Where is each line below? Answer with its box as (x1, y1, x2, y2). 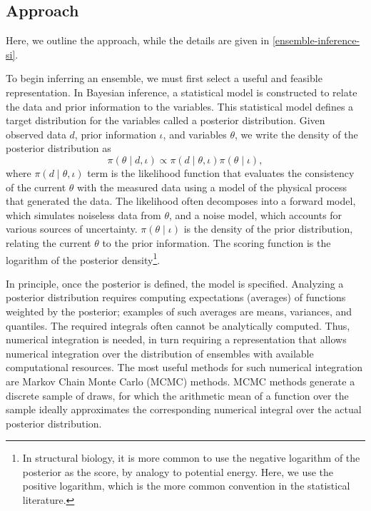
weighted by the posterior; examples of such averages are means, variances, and (6, 303, 352, 318)
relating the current (6, 235, 91, 250)
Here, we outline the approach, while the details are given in (6, 33, 270, 48)
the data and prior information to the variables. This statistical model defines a (6, 98, 354, 113)
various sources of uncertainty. (6, 221, 138, 236)
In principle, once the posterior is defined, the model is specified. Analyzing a (6, 275, 344, 290)
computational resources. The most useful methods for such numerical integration (6, 360, 362, 375)
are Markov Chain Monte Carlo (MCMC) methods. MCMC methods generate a (6, 373, 355, 388)
